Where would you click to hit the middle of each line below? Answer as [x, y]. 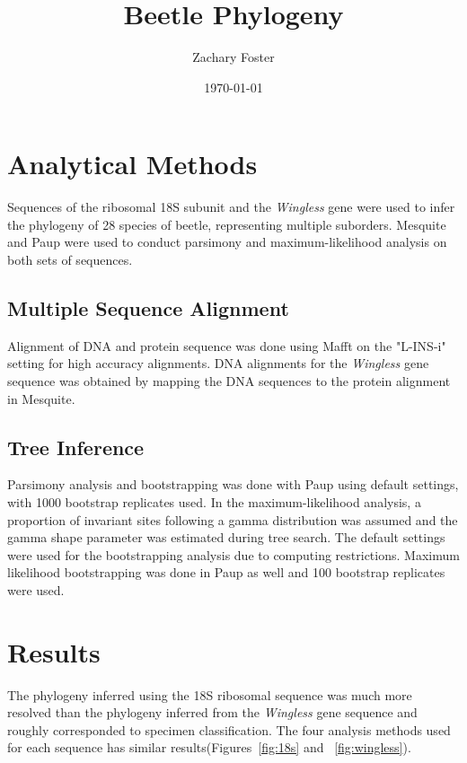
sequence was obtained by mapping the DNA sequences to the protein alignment [229, 381]
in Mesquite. [41, 398]
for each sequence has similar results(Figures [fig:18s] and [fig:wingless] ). [209, 747]
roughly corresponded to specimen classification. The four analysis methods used [229, 729]
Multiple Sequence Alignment [148, 308]
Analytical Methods [132, 164]
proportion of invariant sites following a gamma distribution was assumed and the [233, 519]
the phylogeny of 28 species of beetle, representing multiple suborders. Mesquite [227, 224]
